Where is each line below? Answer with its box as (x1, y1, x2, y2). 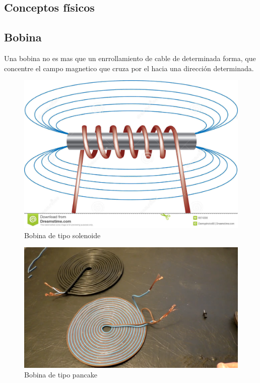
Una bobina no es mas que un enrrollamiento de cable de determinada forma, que (4, 52, 256, 63)
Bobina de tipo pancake (24, 369, 97, 380)
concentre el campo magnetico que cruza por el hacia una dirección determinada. (4, 63, 254, 73)
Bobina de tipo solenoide (24, 230, 101, 240)
